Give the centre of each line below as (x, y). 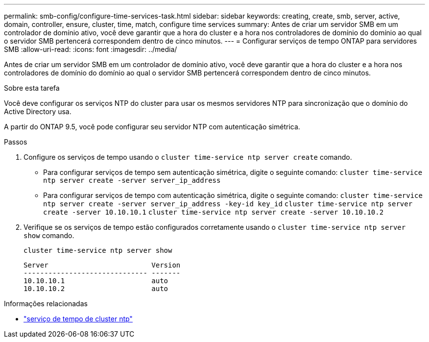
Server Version (102, 265)
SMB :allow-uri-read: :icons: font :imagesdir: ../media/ (91, 49)
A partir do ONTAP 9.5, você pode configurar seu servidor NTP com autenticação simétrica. (152, 127)
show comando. (49, 235)
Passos (16, 142)
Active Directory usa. (38, 111)
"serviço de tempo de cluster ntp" (78, 319)
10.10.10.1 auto (96, 281)
